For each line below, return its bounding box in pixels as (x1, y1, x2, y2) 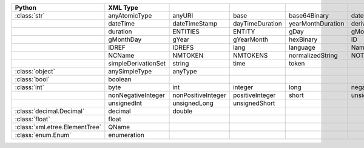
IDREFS (172, 43, 194, 52)
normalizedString (288, 52, 338, 59)
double (172, 107, 193, 115)
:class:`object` (15, 67, 56, 75)
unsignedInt (108, 99, 143, 107)
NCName (108, 52, 135, 59)
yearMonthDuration (288, 19, 345, 27)
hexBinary (288, 35, 318, 44)
